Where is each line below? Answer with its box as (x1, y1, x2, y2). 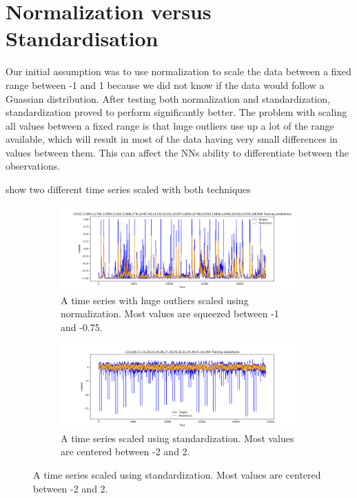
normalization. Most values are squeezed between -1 (61, 306, 279, 321)
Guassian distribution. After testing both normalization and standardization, (6, 91, 330, 106)
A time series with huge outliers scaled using (61, 292, 249, 307)
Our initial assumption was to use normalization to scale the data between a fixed (6, 64, 351, 79)
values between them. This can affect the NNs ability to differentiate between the (6, 145, 349, 159)
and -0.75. (61, 320, 103, 335)
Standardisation (6, 24, 159, 52)
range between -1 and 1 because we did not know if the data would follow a (6, 77, 325, 92)
